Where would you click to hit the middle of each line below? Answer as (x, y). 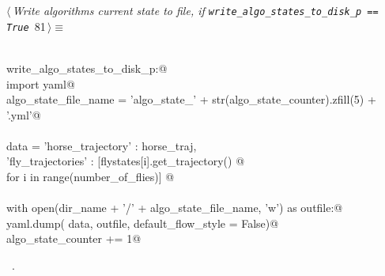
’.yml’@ (24, 114)
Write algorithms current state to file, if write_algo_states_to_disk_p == (195, 10)
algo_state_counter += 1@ (74, 238)
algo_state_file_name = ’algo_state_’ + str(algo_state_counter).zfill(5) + (191, 99)
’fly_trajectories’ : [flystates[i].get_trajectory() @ (126, 161)
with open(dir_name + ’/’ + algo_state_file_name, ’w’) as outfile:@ (175, 208)
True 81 (26, 26)
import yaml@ (41, 83)
